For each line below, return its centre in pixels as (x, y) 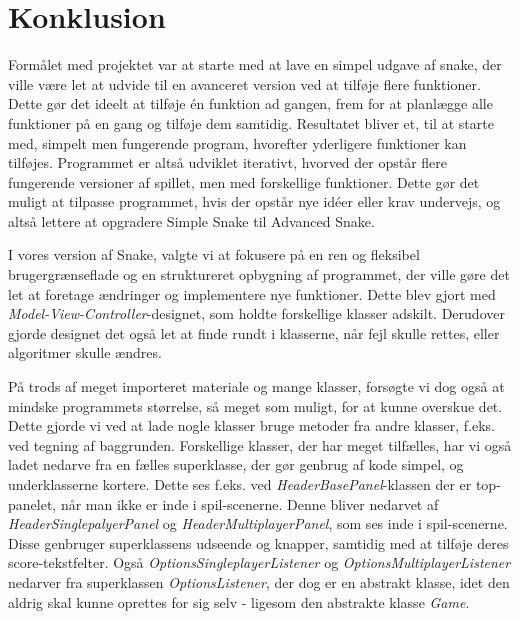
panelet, (32, 503)
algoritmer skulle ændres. (85, 352)
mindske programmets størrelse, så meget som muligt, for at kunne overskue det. (255, 405)
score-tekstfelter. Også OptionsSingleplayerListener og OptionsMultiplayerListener (259, 562)
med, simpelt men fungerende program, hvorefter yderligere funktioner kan (237, 142)
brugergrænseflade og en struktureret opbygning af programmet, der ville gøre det (259, 274)
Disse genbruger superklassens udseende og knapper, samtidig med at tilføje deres (258, 542)
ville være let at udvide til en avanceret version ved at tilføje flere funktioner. (244, 83)
